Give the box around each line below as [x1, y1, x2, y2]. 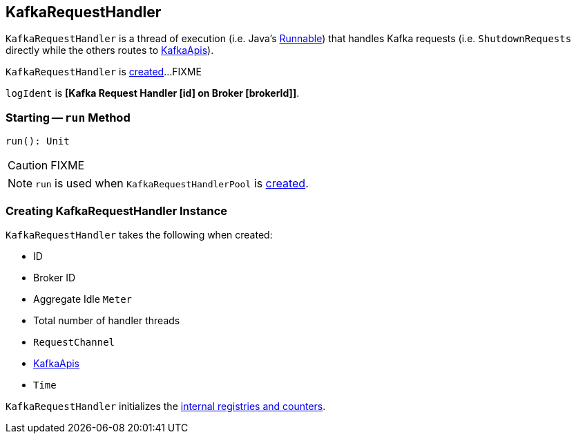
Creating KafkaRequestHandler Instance [6, 203, 228, 218]
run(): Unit [6, 136, 70, 147]
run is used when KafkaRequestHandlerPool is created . [35, 176, 309, 191]
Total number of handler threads [33, 314, 180, 326]
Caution [8, 158, 48, 173]
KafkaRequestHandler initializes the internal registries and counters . [6, 400, 326, 412]
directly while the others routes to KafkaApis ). [6, 44, 214, 57]
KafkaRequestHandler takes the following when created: [6, 228, 273, 241]
